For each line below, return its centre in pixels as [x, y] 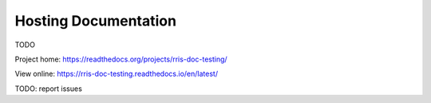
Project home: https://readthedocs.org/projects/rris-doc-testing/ [121, 59]
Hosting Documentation [96, 21]
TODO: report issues [49, 89]
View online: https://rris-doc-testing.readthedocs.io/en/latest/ [117, 74]
